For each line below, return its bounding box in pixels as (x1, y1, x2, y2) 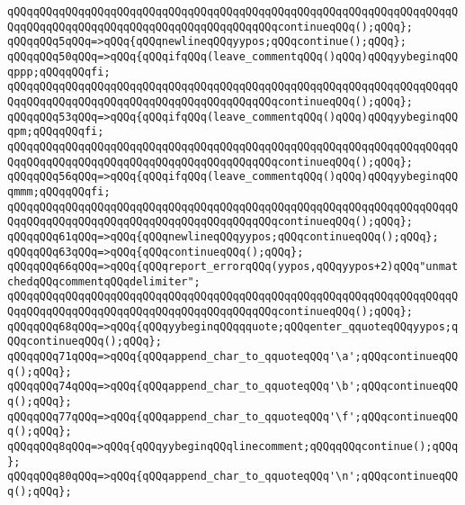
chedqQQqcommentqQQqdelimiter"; (7, 275, 201, 288)
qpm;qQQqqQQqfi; (7, 125, 104, 139)
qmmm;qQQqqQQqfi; (7, 185, 111, 198)
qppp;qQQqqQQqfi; (7, 65, 111, 78)
